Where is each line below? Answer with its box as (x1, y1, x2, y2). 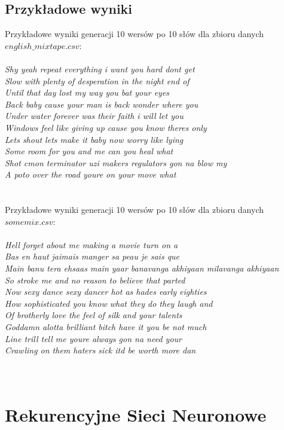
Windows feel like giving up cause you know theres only (5, 121, 207, 133)
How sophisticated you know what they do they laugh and (5, 297, 213, 309)
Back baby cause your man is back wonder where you (5, 97, 199, 110)
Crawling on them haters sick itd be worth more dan (5, 344, 196, 356)
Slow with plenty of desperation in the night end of (5, 74, 190, 87)
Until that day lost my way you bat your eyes (5, 86, 170, 99)
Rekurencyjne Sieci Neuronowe (5, 402, 267, 427)
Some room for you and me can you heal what (5, 145, 173, 157)
